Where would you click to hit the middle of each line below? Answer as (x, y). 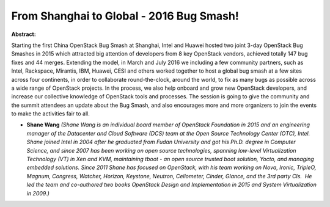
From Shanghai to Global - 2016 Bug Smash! (125, 16)
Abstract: (24, 34)
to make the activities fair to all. (50, 114)
